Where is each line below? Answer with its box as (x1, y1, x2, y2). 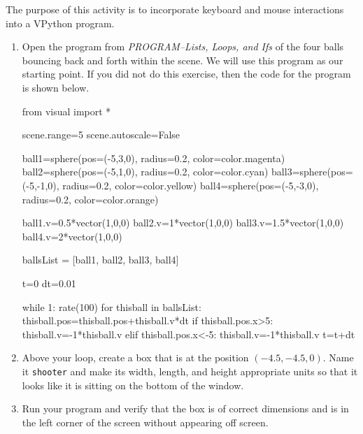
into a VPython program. (6, 15, 115, 30)
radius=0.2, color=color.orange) (22, 191, 159, 206)
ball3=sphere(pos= (271, 164, 353, 179)
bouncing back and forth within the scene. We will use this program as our (22, 52, 343, 67)
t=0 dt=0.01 (22, 275, 76, 290)
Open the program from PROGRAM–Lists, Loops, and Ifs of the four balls (22, 39, 344, 54)
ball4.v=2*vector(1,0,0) (22, 229, 122, 243)
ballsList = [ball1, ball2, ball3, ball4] (22, 252, 179, 267)
